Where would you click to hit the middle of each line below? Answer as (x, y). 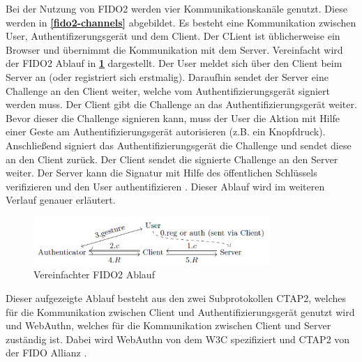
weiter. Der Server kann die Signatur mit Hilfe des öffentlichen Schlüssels (161, 173)
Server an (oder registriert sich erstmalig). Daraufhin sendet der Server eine (167, 76)
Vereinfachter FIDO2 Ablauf (94, 274)
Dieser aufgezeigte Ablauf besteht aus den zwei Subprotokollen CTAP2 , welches (176, 297)
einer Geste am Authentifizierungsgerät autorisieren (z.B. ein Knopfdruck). (166, 131)
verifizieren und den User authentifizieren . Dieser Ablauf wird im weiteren (165, 186)
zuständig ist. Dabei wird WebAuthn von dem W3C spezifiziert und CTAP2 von (178, 339)
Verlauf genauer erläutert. (61, 200)
